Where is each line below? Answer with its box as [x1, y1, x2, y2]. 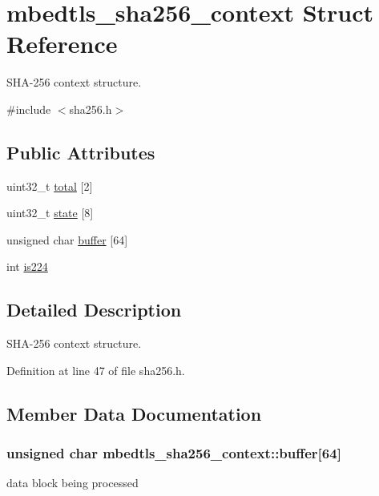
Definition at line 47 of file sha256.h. [6, 361, 185, 378]
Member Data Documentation [6, 401, 262, 425]
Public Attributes [6, 139, 155, 164]
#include [6, 100, 51, 117]
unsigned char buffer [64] [6, 231, 128, 248]
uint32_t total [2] [6, 177, 93, 194]
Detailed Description [6, 297, 182, 322]
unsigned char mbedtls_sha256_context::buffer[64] [6, 443, 341, 463]
